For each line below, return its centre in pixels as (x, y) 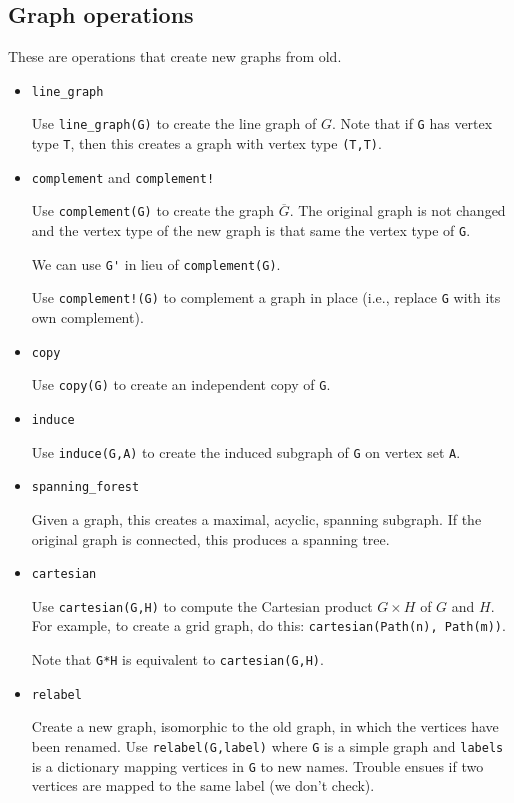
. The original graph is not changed (397, 210)
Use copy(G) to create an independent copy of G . (181, 384)
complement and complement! (123, 176)
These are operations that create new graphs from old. (175, 56)
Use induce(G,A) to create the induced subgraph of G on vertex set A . (246, 451)
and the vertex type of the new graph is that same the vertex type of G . (251, 230)
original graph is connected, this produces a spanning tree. (210, 538)
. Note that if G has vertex (412, 123)
